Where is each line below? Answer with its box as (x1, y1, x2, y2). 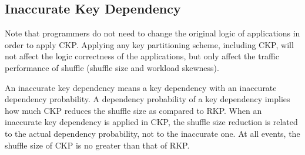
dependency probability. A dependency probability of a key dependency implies (5, 93, 290, 105)
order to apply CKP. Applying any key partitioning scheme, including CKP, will (5, 38, 294, 50)
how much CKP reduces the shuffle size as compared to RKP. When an (5, 104, 262, 116)
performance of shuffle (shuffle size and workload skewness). (5, 61, 219, 73)
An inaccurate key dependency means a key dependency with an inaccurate (5, 81, 277, 93)
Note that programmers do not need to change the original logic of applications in (5, 27, 300, 39)
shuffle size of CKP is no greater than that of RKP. (5, 139, 190, 151)
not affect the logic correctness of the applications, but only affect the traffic (5, 50, 279, 62)
